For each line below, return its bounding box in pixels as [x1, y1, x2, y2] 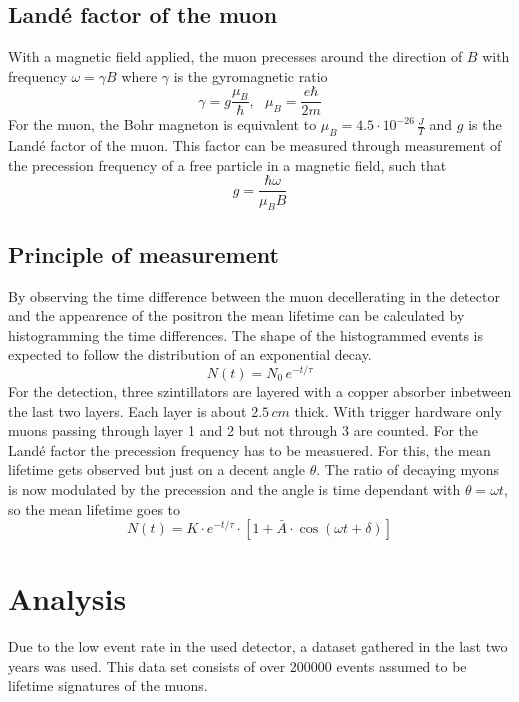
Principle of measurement [8, 238, 279, 269]
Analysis [8, 578, 127, 619]
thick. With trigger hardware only [294, 400, 502, 421]
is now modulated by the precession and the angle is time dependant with [8, 478, 461, 499]
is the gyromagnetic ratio [173, 65, 328, 86]
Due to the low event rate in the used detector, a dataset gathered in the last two [8, 636, 508, 657]
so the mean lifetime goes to [8, 498, 181, 519]
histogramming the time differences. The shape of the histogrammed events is [8, 324, 483, 345]
